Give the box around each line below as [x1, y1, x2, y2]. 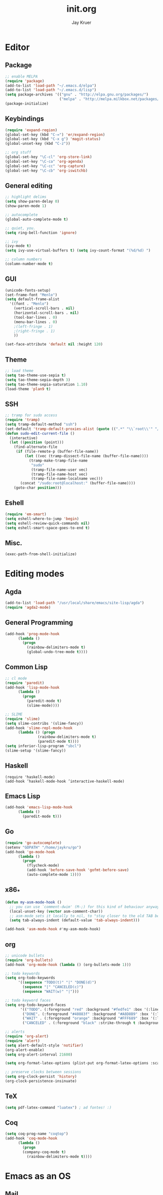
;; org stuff [5, 150, 32, 155]
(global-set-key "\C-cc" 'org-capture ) [5, 163, 86, 169]
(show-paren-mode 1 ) [5, 204, 47, 209]
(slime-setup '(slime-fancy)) [5, 748, 66, 753]
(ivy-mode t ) [5, 244, 32, 249]
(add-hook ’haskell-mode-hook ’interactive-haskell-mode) [5, 779, 125, 784]
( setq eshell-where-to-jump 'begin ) [5, 516, 79, 521]
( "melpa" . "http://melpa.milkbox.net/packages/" [59, 96, 162, 102]
